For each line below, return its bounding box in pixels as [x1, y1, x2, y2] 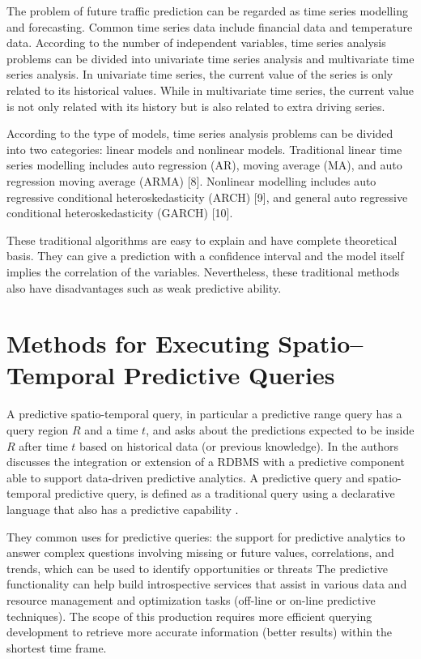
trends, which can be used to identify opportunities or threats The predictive [6, 559, 389, 576]
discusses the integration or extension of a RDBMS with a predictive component [6, 453, 405, 470]
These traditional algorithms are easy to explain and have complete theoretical [6, 231, 398, 248]
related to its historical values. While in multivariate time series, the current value [6, 81, 415, 98]
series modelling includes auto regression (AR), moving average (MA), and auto [6, 156, 402, 173]
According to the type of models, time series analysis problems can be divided [6, 125, 393, 142]
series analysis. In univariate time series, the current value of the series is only [6, 66, 393, 83]
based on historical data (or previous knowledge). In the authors [79, 437, 399, 454]
